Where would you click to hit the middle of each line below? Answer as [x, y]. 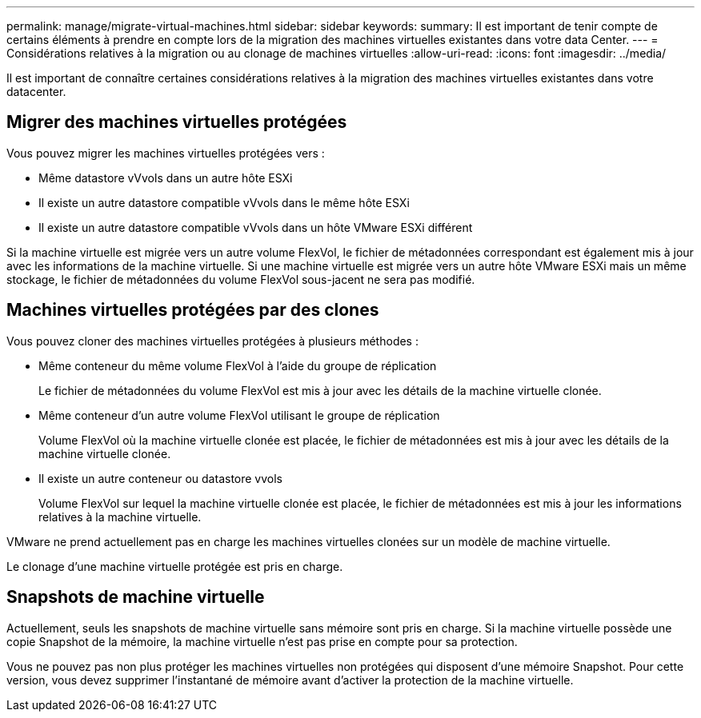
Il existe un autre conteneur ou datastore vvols [160, 478]
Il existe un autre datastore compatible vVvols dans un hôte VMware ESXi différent [256, 227]
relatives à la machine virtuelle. [120, 517]
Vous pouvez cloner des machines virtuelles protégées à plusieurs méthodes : [212, 341]
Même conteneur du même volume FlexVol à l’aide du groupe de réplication [238, 365]
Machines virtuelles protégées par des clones [193, 310]
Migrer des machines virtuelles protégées [177, 122]
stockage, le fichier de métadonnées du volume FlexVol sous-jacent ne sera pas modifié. [241, 279]
